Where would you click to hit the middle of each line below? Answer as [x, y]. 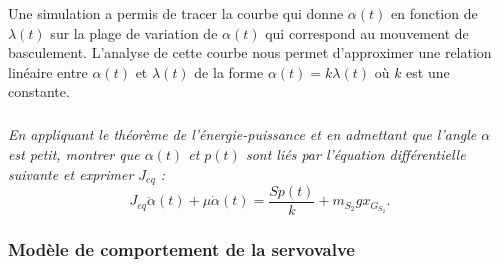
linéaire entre [48, 71]
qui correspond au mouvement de [367, 32]
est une [428, 71]
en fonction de [434, 13]
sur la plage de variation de [134, 32]
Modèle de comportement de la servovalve [181, 248]
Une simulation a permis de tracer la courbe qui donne [176, 13]
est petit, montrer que [74, 153]
